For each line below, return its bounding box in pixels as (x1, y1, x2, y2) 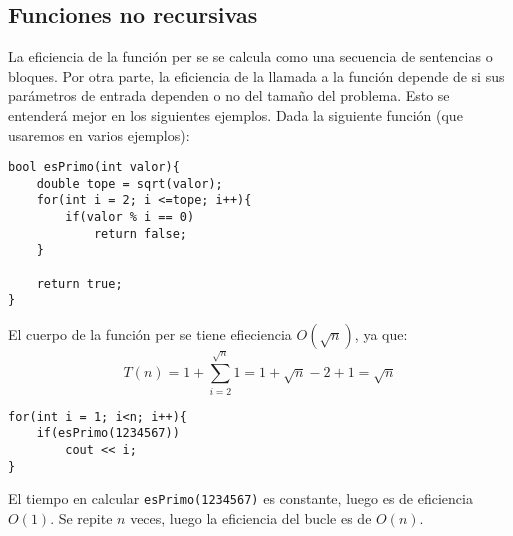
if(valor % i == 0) (65, 210, 195, 225)
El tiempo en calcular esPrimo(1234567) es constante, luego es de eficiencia (8, 488, 473, 509)
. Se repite (50, 507, 113, 528)
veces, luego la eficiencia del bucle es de (130, 507, 372, 528)
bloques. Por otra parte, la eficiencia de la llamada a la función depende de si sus (8, 65, 505, 86)
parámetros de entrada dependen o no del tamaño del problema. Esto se (8, 85, 450, 106)
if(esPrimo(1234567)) (36, 426, 180, 441)
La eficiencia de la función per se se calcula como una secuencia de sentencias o (8, 46, 493, 67)
